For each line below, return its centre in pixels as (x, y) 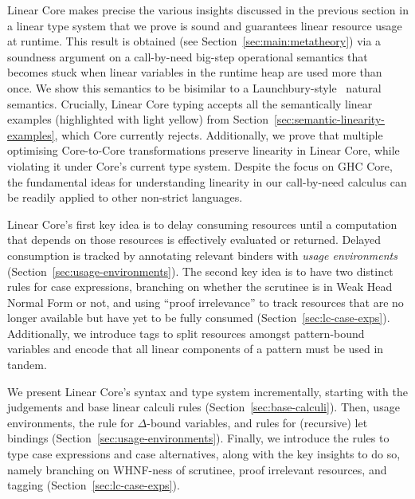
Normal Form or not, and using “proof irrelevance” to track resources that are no (206, 302)
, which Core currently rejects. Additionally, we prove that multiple (219, 134)
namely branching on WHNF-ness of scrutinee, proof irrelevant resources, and (197, 469)
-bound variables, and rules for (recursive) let (257, 422)
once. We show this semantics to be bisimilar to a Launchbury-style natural (194, 87)
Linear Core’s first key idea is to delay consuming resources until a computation (202, 224)
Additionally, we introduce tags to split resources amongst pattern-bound (186, 333)
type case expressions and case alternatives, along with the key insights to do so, (204, 454)
